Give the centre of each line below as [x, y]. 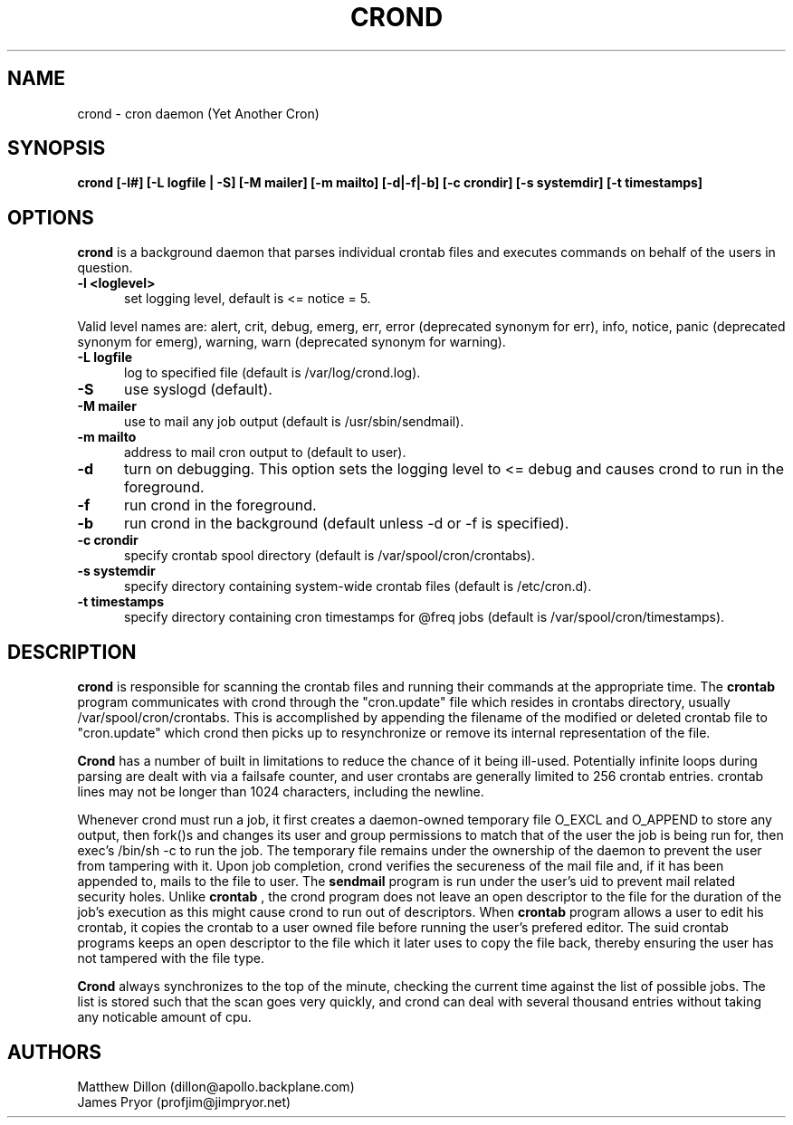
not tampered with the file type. [171, 958]
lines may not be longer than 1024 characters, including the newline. [281, 792]
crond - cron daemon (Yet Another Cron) [198, 113]
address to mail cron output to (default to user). [265, 453]
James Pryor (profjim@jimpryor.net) [184, 1101]
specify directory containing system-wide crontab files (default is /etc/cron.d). [358, 586]
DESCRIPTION [72, 652]
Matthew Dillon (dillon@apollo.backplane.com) [216, 1086]
